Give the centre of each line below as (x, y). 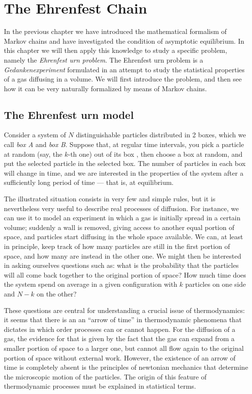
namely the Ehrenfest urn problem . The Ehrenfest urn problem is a (104, 59)
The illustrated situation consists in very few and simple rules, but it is (110, 199)
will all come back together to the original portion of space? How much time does (125, 274)
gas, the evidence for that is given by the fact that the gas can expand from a (119, 338)
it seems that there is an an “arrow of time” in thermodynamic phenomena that (123, 320)
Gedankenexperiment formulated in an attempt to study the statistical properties (124, 69)
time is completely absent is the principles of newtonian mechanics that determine (126, 367)
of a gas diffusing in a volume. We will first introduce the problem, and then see (123, 79)
